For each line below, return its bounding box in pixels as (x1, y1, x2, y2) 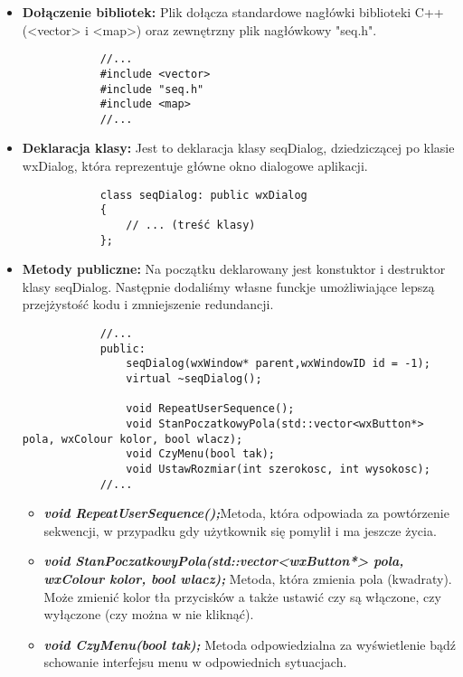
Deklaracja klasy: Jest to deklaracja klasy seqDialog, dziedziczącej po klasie (22, 138, 455, 157)
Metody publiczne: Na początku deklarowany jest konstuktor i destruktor (22, 259, 446, 278)
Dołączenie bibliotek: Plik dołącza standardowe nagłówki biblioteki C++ (22, 3, 444, 21)
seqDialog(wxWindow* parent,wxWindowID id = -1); (126, 357, 430, 371)
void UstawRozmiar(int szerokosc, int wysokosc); (126, 462, 430, 475)
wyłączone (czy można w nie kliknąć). (43, 605, 254, 624)
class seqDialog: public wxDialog (99, 188, 307, 202)
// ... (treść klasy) (126, 218, 256, 231)
